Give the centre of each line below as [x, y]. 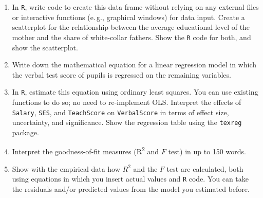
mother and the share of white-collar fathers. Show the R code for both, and [131, 37]
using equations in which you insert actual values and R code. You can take [130, 179]
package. [25, 132]
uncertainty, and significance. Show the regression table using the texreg [127, 122]
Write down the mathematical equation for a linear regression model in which [134, 65]
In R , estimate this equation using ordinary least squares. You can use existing [135, 92]
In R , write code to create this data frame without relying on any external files [135, 7]
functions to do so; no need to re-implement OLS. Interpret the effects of [127, 102]
